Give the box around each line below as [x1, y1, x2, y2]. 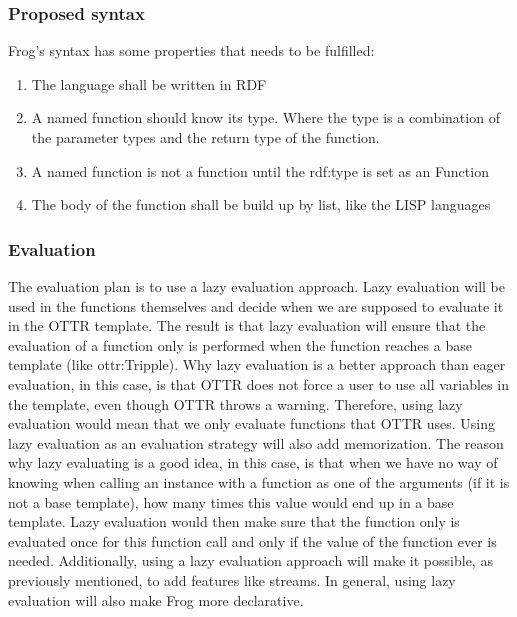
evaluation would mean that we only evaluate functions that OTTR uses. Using [8, 413, 495, 434]
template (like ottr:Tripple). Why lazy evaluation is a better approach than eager [8, 354, 506, 375]
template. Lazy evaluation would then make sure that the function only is [8, 511, 460, 532]
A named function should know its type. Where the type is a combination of [31, 107, 500, 128]
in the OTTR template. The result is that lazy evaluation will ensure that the [8, 315, 486, 336]
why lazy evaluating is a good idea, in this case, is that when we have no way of [8, 452, 498, 473]
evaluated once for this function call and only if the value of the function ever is [8, 530, 497, 551]
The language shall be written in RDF [31, 73, 267, 94]
